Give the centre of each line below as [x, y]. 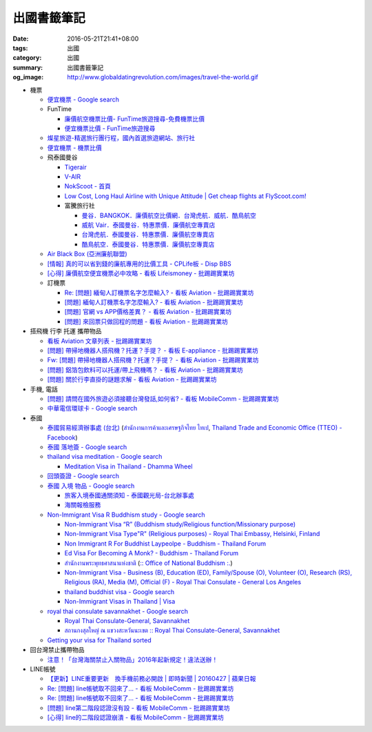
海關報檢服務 [83, 505]
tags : [20, 48]
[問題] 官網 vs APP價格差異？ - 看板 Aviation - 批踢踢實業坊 [148, 312]
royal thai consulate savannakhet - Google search [118, 611]
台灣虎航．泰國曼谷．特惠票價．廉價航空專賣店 [148, 235]
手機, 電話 [44, 389]
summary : [28, 67]
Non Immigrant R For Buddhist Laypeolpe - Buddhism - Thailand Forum [165, 543]
